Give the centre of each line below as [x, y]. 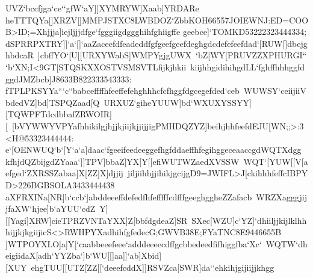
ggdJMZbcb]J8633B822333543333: [69, 79]
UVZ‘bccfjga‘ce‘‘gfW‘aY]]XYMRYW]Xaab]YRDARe [102, 8]
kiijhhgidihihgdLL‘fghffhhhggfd [248, 66]
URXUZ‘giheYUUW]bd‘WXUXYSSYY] [178, 102]
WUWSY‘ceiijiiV [275, 91]
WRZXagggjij [281, 196]
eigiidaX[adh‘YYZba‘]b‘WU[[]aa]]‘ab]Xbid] [84, 255]
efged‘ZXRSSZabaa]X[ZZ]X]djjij [64, 173]
